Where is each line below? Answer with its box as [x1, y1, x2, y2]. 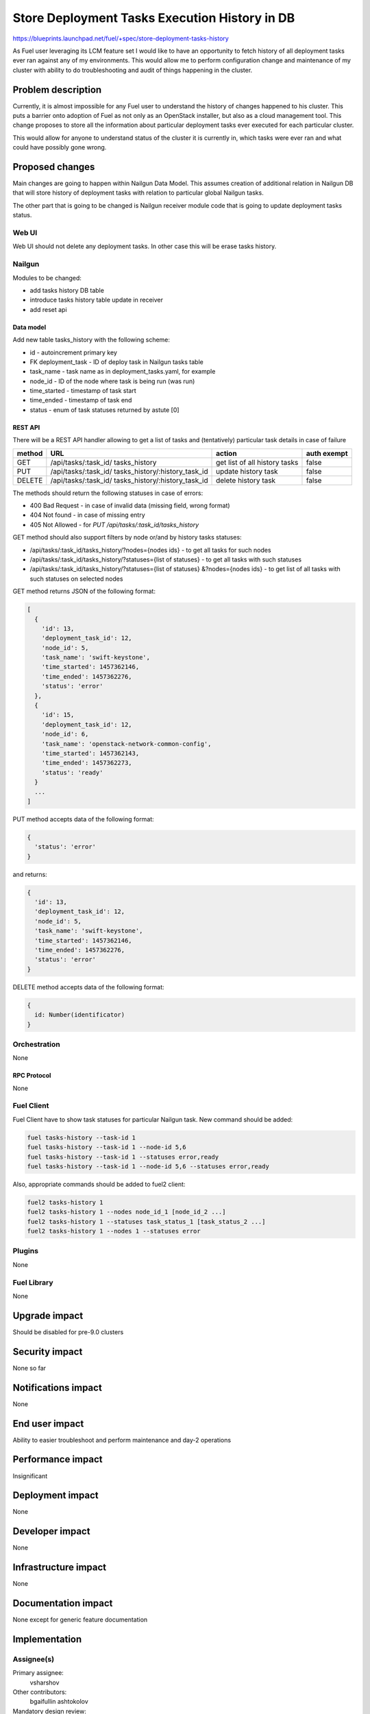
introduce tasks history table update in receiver [29, 295, 164, 304]
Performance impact [12, 1453, 103, 1465]
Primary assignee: [12, 1669, 64, 1677]
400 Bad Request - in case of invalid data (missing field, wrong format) [29, 501, 230, 510]
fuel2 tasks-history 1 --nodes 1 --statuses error [27, 1227, 201, 1235]
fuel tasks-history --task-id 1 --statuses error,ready [27, 1152, 219, 1161]
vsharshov [29, 1678, 60, 1687]
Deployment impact [12, 1490, 99, 1501]
